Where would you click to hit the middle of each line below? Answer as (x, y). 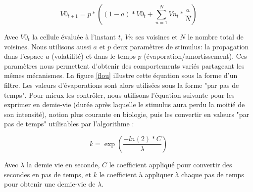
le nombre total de (216, 37)
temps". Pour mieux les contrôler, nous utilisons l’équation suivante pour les (119, 95)
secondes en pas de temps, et (48, 174)
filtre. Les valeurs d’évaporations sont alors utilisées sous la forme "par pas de (122, 85)
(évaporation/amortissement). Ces (195, 56)
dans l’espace (24, 56)
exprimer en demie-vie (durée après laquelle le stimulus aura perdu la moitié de (125, 104)
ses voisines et (156, 37)
